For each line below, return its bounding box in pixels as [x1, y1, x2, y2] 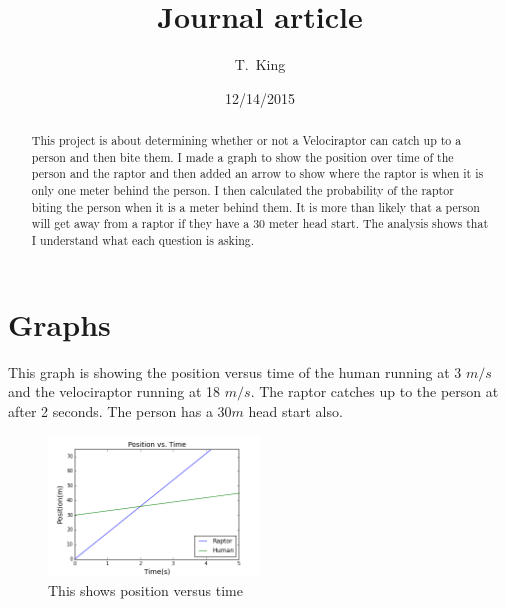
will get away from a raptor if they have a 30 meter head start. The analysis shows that [31, 215, 489, 232]
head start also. [248, 400, 343, 421]
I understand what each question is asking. [31, 232, 255, 249]
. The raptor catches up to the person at [250, 381, 499, 402]
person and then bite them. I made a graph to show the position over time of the [31, 148, 454, 165]
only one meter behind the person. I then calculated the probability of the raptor [31, 182, 454, 199]
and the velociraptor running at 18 [8, 381, 221, 402]
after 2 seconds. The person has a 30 [8, 400, 232, 421]
